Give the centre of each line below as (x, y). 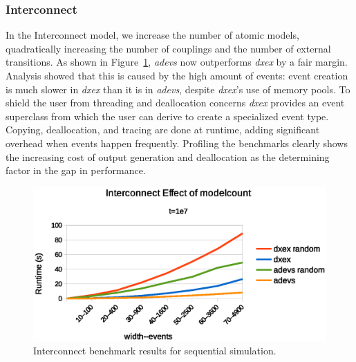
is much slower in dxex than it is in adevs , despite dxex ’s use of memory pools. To (178, 89)
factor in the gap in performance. (76, 170)
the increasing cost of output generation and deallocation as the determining (168, 156)
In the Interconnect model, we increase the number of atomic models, (152, 35)
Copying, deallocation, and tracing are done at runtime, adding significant (163, 130)
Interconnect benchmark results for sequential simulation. (155, 351)
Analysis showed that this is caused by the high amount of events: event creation (177, 75)
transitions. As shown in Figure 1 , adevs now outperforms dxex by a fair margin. (177, 62)
